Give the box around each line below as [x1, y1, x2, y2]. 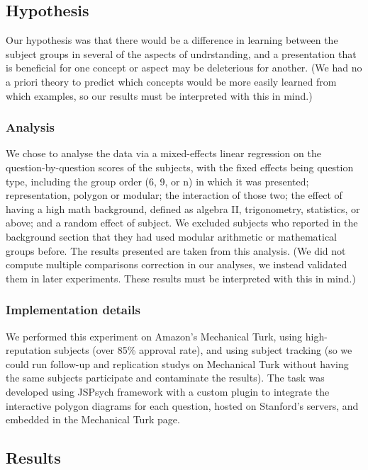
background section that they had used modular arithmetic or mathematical [6, 229, 337, 243]
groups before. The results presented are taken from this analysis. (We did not [6, 243, 346, 258]
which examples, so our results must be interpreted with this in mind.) [6, 88, 313, 103]
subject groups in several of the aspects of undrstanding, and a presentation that [6, 46, 357, 61]
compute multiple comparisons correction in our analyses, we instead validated [6, 257, 347, 272]
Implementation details [6, 301, 140, 319]
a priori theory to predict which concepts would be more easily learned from [6, 74, 337, 88]
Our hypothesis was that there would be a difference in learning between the [6, 33, 338, 47]
